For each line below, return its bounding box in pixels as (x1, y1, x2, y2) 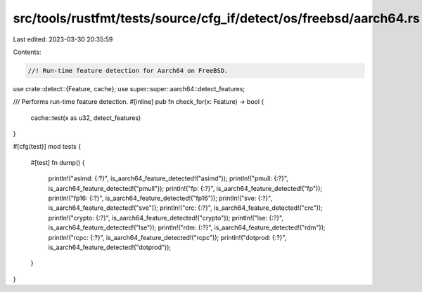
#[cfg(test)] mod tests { (13, 142, 81, 151)
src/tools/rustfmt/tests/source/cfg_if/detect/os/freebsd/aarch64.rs (13, 11, 420, 26)
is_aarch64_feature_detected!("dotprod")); (48, 243, 172, 251)
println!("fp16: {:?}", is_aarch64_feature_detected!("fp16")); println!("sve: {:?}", (48, 194, 273, 203)
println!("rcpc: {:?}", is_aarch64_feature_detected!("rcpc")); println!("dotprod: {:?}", (48, 233, 287, 241)
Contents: (13, 48, 41, 56)
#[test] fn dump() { (30, 158, 85, 166)
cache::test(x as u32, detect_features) (30, 113, 141, 122)
